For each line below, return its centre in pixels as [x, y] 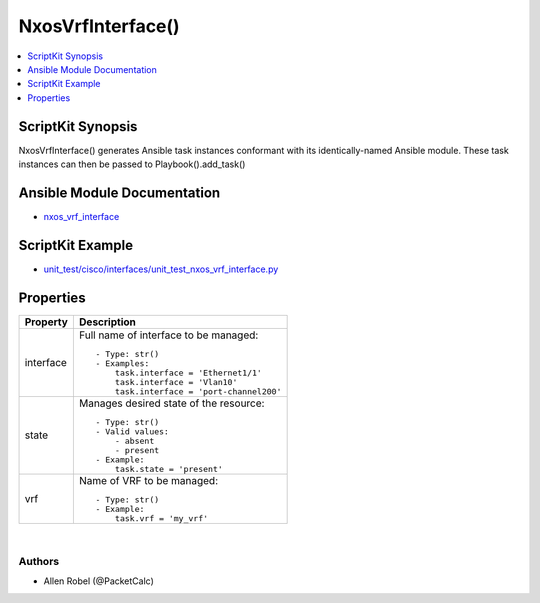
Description [107, 322]
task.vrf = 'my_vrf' [162, 518]
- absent [135, 440]
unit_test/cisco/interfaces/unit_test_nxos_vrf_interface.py [161, 269]
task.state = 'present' [169, 468]
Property [46, 322]
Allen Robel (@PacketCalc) [99, 581]
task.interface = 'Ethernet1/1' [188, 372]
